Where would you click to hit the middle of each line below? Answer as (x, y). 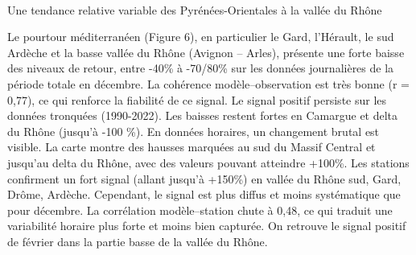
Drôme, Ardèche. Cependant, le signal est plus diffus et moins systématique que (204, 194)
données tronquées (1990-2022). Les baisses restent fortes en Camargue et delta (203, 115)
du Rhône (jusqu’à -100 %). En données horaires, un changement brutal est (194, 131)
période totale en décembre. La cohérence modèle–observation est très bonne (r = (208, 83)
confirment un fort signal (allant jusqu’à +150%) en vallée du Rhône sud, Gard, (204, 178)
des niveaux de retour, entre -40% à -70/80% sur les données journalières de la (201, 68)
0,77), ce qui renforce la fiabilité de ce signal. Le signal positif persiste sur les (197, 99)
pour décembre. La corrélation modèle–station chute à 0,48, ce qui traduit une (200, 210)
